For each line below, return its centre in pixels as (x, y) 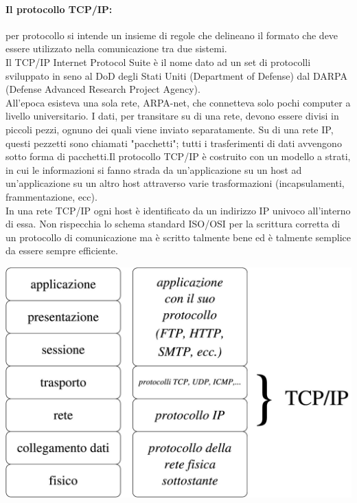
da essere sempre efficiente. (62, 250)
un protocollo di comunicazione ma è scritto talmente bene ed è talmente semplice (178, 237)
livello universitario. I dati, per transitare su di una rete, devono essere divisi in (172, 116)
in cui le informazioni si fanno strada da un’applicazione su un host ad (154, 169)
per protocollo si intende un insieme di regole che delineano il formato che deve (172, 35)
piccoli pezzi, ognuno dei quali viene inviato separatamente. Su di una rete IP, (170, 129)
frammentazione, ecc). (51, 196)
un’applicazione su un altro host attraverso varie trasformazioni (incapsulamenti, (175, 183)
